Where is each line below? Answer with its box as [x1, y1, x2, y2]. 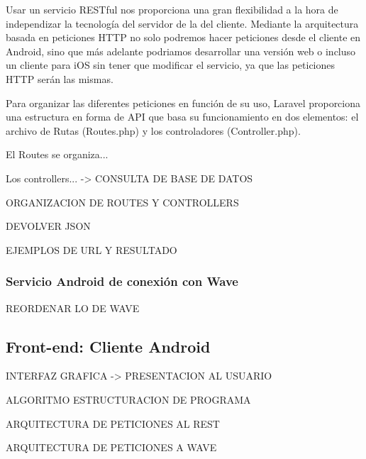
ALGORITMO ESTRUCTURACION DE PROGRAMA [6, 392, 251, 407]
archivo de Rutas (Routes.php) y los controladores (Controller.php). [6, 123, 301, 138]
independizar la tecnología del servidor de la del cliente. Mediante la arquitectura [6, 16, 359, 31]
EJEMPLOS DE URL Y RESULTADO [6, 242, 177, 257]
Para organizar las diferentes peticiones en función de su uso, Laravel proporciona [6, 95, 361, 110]
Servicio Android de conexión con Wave [6, 272, 238, 290]
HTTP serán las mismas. [6, 71, 113, 86]
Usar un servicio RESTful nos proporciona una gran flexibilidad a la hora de [6, 2, 338, 16]
